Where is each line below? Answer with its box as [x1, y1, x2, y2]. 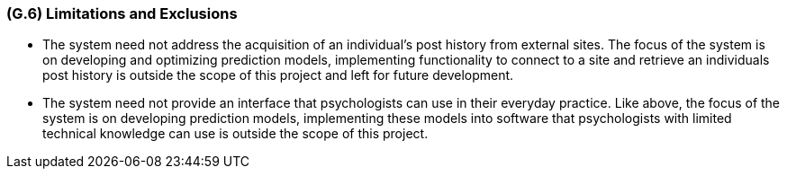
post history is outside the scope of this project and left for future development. [42, 67, 514, 84]
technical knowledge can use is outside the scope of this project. [42, 126, 429, 142]
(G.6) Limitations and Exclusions [6, 4, 238, 22]
